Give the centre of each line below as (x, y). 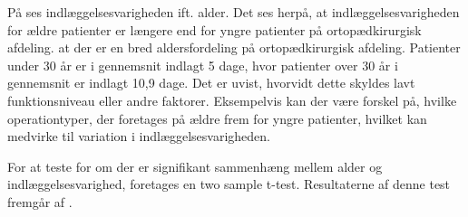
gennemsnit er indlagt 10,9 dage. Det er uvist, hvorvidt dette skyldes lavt (211, 83)
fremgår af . (40, 201)
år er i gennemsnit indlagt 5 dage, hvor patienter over (209, 65)
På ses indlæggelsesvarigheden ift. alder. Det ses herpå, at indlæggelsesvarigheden (234, 12)
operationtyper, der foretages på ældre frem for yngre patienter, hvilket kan (217, 118)
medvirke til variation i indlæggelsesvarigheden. (139, 136)
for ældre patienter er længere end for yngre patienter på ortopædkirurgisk (214, 29)
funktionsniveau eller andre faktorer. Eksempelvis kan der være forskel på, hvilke (232, 100)
